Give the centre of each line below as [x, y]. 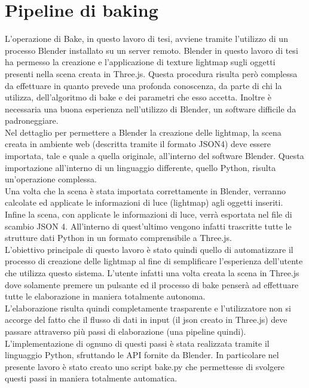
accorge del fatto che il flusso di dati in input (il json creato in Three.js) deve [146, 320]
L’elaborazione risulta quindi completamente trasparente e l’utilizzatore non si [148, 308]
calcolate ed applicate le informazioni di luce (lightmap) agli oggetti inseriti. [144, 202]
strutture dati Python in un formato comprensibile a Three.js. [118, 238]
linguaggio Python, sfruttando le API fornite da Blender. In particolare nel [142, 355]
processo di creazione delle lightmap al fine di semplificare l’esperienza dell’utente [154, 261]
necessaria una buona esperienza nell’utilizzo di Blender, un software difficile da [151, 109]
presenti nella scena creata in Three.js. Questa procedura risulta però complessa [151, 73]
